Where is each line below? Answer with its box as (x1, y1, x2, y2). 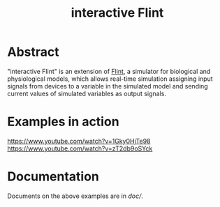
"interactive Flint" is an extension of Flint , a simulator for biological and (7, 67, 211, 75)
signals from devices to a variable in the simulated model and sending (7, 82, 208, 90)
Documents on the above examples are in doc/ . (7, 192, 143, 200)
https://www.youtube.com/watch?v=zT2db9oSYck (7, 144, 153, 153)
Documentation (7, 169, 100, 185)
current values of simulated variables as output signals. (7, 89, 166, 98)
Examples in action (7, 114, 120, 130)
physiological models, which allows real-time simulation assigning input (7, 75, 213, 83)
